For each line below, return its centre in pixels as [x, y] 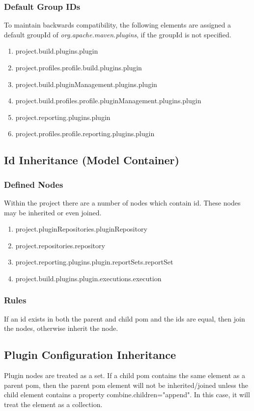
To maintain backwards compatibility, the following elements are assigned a [117, 25]
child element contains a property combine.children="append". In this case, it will [127, 395]
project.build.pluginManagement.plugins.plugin [86, 84]
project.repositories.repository [60, 245]
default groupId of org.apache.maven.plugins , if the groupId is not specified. [118, 34]
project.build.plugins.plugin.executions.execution [88, 278]
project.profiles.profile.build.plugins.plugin [79, 67]
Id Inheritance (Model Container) [92, 160]
